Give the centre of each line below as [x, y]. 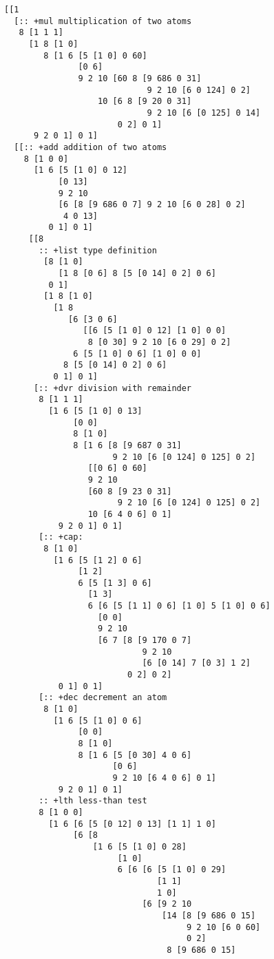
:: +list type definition [98, 250]
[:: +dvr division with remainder [113, 388]
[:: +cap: [61, 537]
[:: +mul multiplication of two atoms [103, 21]
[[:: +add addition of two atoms [91, 147]
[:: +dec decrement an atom [103, 698]
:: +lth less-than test [93, 801]
